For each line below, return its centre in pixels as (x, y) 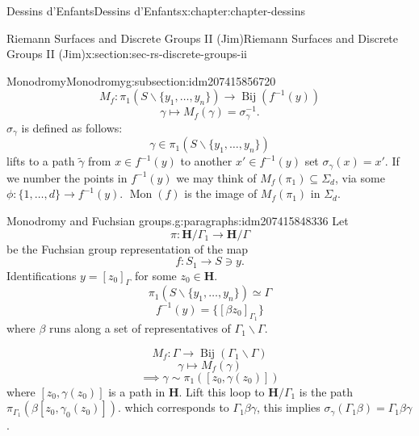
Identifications (42, 275)
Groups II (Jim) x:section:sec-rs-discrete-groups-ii (127, 54)
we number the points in (67, 177)
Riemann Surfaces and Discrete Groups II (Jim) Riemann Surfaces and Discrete (203, 38)
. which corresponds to (173, 407)
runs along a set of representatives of (140, 328)
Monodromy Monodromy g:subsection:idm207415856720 (141, 80)
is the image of (221, 193)
